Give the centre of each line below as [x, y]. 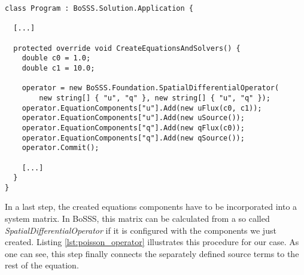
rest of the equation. [42, 265]
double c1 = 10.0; [58, 68]
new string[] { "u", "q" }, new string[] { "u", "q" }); [155, 98]
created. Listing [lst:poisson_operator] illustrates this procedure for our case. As [152, 242]
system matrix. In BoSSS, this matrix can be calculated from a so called [137, 219]
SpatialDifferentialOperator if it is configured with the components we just [141, 230]
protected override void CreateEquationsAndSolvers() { [127, 48]
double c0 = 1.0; [56, 58]
